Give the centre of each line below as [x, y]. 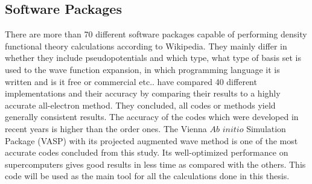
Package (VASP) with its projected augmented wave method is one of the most [151, 140]
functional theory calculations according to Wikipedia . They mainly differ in [146, 46]
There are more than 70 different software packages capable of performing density [156, 34]
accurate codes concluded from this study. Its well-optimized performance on [147, 152]
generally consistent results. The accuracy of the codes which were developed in [152, 117]
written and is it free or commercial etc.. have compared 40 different [131, 81]
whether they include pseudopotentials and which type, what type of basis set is [153, 58]
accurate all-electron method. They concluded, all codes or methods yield [140, 105]
